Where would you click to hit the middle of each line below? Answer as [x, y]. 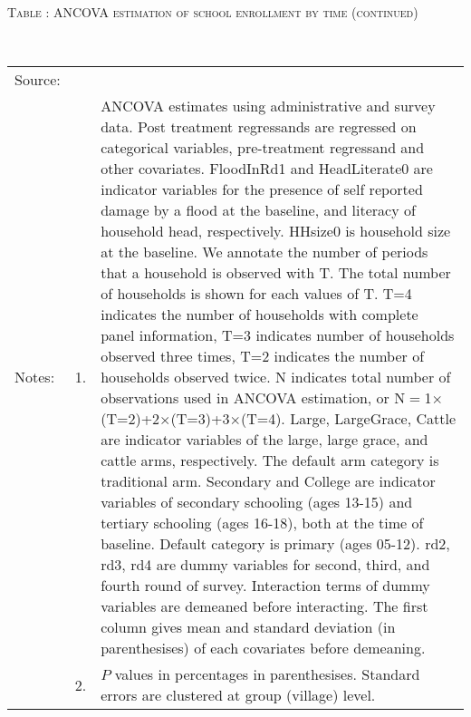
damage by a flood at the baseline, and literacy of [258, 210]
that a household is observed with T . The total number [276, 273]
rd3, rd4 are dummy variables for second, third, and [265, 565]
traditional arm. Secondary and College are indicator [268, 481]
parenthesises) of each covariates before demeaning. [263, 648]
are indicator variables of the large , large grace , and [264, 440]
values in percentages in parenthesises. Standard [267, 674]
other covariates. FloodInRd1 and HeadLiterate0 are [267, 169]
